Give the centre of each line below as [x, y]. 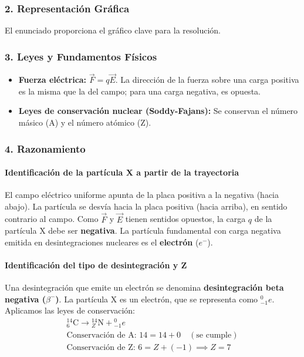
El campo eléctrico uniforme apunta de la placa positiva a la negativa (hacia [142, 195]
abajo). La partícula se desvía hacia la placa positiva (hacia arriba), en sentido [146, 206]
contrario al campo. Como [52, 219]
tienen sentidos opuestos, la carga [185, 219]
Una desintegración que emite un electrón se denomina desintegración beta [144, 287]
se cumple [214, 336]
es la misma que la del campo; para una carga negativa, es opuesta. [139, 91]
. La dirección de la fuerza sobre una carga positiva [207, 80]
